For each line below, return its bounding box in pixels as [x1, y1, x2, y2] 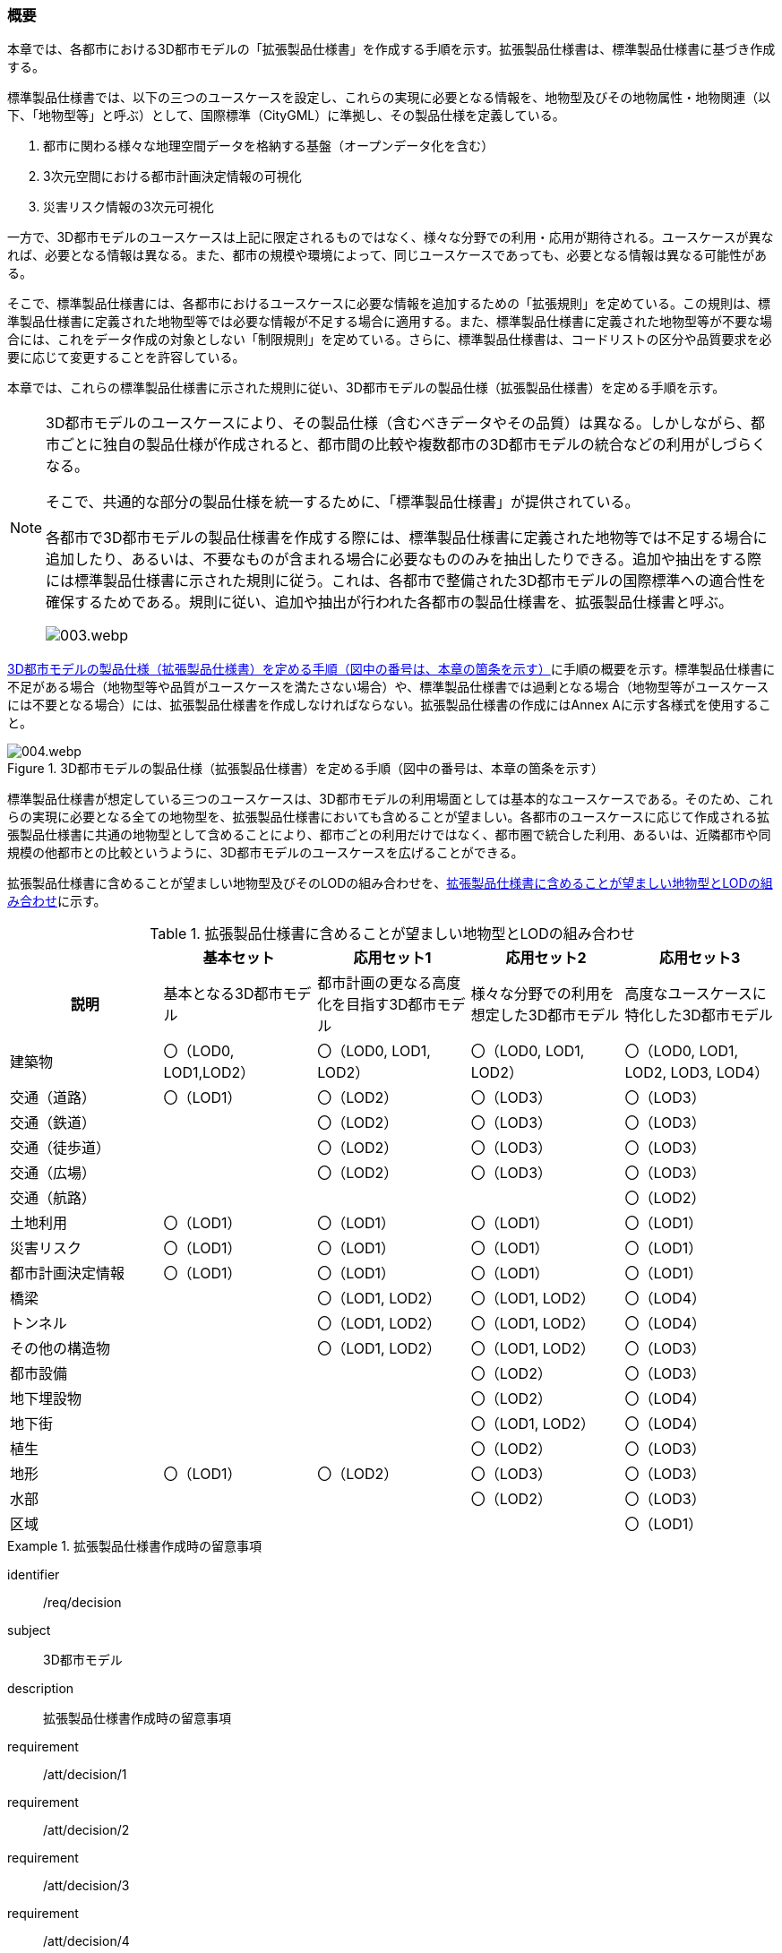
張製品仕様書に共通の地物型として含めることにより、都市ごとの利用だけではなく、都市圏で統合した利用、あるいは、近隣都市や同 [7, 827, 771, 843]
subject [7, 1622, 51, 1639]
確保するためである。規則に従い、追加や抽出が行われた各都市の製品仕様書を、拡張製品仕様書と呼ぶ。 [46, 593, 734, 612]
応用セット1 [353, 949, 432, 968]
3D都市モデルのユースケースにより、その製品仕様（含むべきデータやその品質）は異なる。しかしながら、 [46, 414, 751, 433]
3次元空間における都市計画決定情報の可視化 [43, 168, 302, 185]
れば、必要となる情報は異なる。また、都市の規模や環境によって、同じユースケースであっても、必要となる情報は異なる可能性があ [7, 247, 767, 263]
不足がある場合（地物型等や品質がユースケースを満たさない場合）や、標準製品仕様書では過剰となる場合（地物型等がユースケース [7, 679, 769, 695]
